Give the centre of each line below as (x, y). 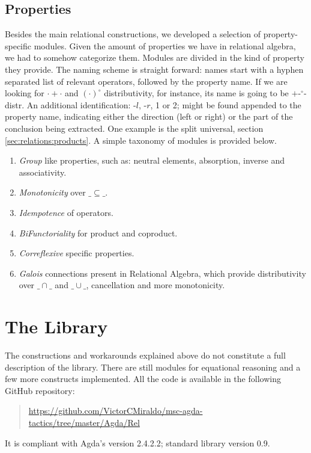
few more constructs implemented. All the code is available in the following (143, 379)
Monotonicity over (52, 192)
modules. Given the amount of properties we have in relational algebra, (165, 45)
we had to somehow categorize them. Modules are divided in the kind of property (155, 57)
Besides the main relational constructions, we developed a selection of (133, 34)
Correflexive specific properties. (77, 253)
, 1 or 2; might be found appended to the (226, 104)
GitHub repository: (40, 390)
